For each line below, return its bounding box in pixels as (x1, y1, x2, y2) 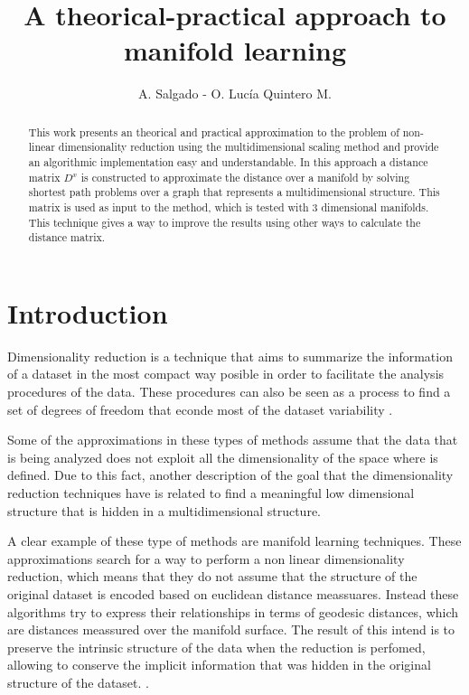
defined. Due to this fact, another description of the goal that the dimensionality (7, 465, 454, 484)
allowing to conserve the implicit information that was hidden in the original (7, 655, 431, 674)
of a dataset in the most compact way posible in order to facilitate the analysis (7, 364, 445, 383)
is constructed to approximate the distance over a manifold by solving (80, 169, 410, 184)
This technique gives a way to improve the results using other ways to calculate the (28, 214, 421, 230)
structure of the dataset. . (7, 672, 149, 691)
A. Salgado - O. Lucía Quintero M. (138, 84, 332, 103)
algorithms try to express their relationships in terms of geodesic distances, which (7, 602, 459, 621)
